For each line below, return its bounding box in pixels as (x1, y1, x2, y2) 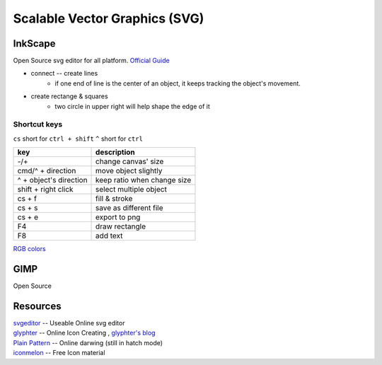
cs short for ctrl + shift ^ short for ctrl (13, 134, 143, 143)
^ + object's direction (17, 175, 88, 185)
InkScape (13, 37, 56, 50)
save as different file (95, 203, 163, 213)
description (95, 147, 136, 157)
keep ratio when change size (95, 175, 192, 185)
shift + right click (17, 185, 74, 195)
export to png (95, 212, 141, 222)
